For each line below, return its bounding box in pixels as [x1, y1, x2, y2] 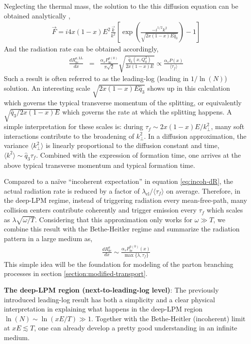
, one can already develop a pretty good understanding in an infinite [34, 323, 237, 333]
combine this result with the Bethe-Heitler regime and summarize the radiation [4, 224, 240, 234]
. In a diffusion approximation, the [144, 131, 247, 141]
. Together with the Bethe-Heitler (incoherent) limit [91, 313, 246, 323]
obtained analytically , [4, 10, 70, 20]
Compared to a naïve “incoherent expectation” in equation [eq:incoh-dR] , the [4, 176, 234, 186]
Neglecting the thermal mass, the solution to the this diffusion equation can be [4, 1, 238, 11]
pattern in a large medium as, [4, 233, 93, 244]
